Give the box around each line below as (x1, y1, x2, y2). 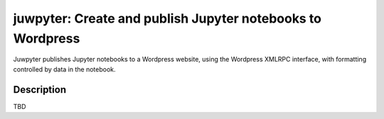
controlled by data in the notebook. (13, 64, 117, 74)
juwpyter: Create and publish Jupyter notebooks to (13, 11, 321, 26)
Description (13, 84, 67, 96)
